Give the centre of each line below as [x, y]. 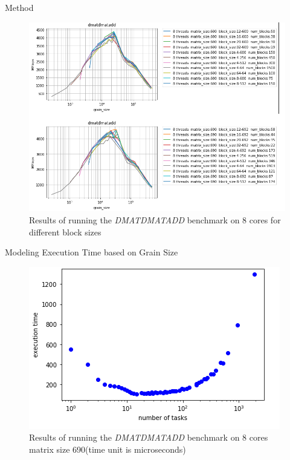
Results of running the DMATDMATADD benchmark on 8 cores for [155, 220]
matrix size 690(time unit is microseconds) [108, 449]
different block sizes [65, 232]
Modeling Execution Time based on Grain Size [92, 252]
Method [19, 7]
